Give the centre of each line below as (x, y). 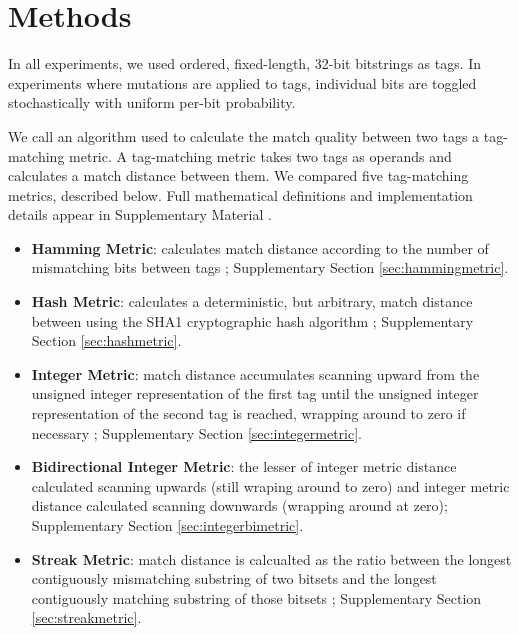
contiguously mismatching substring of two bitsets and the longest (234, 578)
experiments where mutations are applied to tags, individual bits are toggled (242, 82)
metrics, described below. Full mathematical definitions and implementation (240, 194)
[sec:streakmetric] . (86, 617)
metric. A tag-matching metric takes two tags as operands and (260, 155)
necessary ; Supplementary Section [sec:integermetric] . (196, 432)
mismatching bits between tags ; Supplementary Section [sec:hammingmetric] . (270, 267)
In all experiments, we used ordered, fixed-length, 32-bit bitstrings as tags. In (245, 63)
